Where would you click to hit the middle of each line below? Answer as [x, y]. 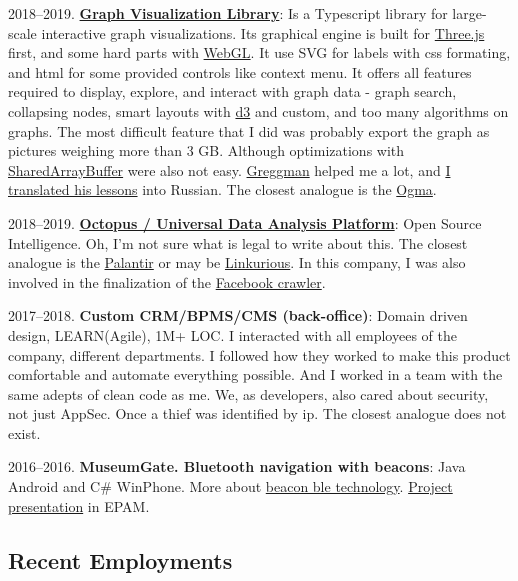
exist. [24, 432]
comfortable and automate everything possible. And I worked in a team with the [255, 374]
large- [469, 13]
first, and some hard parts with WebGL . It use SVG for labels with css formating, [259, 52]
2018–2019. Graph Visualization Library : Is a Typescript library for [228, 13]
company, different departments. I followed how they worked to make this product [259, 354]
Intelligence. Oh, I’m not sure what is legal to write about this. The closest [238, 242]
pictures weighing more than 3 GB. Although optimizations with [206, 150]
